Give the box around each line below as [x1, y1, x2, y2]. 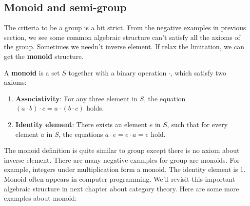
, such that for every [167, 119, 228, 129]
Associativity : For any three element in [15, 93, 137, 103]
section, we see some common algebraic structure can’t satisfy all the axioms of [4, 32, 240, 42]
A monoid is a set [4, 67, 60, 77]
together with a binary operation [68, 67, 167, 77]
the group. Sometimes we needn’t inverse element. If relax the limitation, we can [4, 41, 244, 52]
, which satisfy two [170, 67, 227, 77]
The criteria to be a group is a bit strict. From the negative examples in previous [4, 22, 246, 33]
